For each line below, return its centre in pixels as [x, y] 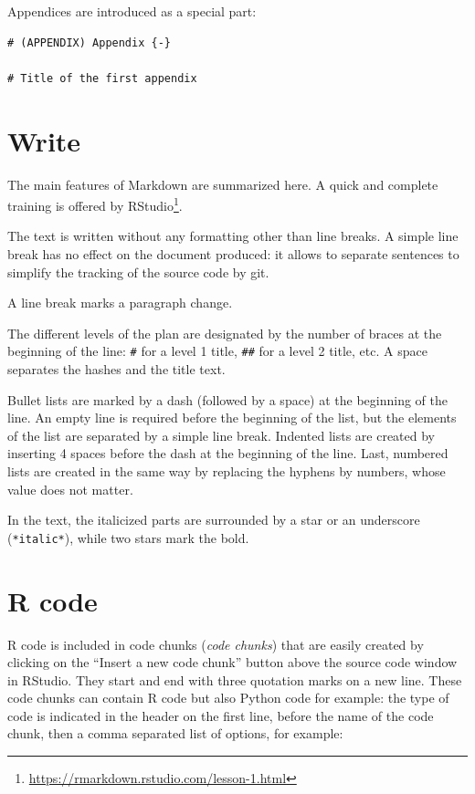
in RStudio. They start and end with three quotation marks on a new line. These [235, 679]
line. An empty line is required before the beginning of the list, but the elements [232, 418]
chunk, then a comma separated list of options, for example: [175, 733]
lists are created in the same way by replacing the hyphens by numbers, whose [227, 470]
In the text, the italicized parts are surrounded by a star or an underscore [214, 520]
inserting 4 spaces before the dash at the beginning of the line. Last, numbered [228, 453]
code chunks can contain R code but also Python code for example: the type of [228, 698]
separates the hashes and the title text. [116, 368]
